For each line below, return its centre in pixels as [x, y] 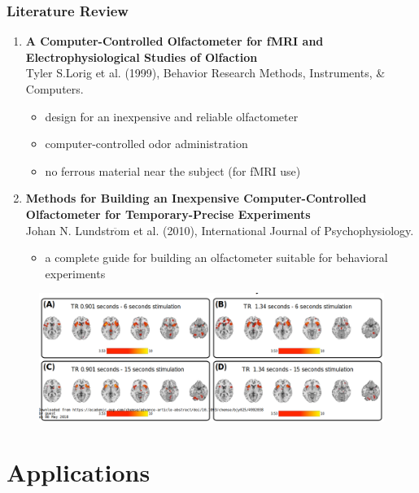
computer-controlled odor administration [146, 144]
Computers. [55, 89]
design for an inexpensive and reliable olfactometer [172, 116]
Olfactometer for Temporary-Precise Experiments [168, 214]
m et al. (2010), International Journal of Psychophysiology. [267, 230]
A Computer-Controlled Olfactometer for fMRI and [175, 41]
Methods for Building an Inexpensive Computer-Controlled [196, 198]
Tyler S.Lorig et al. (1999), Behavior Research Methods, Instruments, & [205, 73]
